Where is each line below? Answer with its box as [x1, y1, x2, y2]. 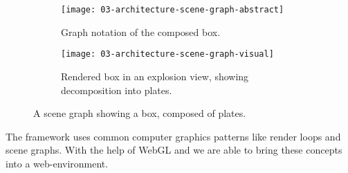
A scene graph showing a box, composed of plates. [33, 106, 246, 120]
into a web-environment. [6, 156, 109, 170]
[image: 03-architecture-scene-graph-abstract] [61, 5, 284, 15]
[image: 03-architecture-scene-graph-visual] [61, 49, 274, 60]
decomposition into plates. [61, 82, 172, 97]
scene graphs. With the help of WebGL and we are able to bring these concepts [6, 143, 342, 157]
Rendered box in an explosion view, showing [61, 69, 249, 83]
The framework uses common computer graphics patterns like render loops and [6, 129, 341, 143]
